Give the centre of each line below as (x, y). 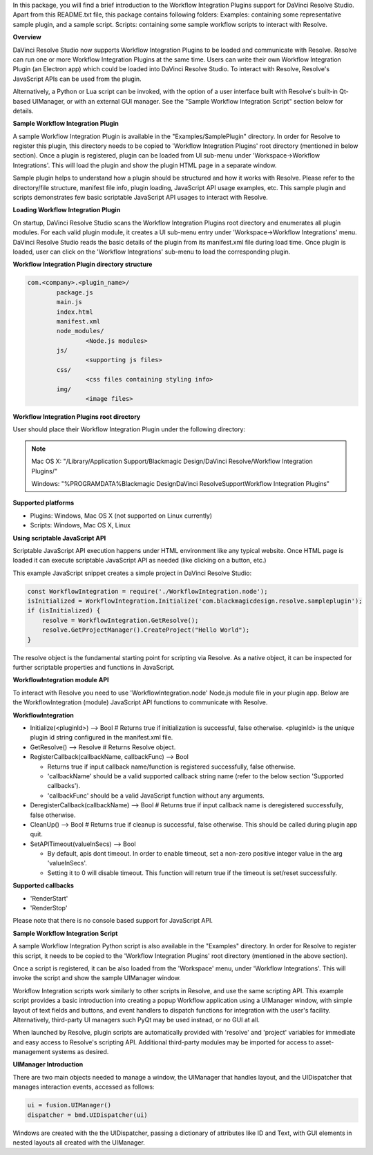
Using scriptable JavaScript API (59, 538)
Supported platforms (44, 503)
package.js (75, 292)
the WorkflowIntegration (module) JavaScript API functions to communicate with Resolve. (140, 702)
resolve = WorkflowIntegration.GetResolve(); (120, 620)
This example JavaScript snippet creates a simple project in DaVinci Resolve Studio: (132, 573)
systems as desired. (80, 1052)
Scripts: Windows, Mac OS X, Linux (80, 525)
